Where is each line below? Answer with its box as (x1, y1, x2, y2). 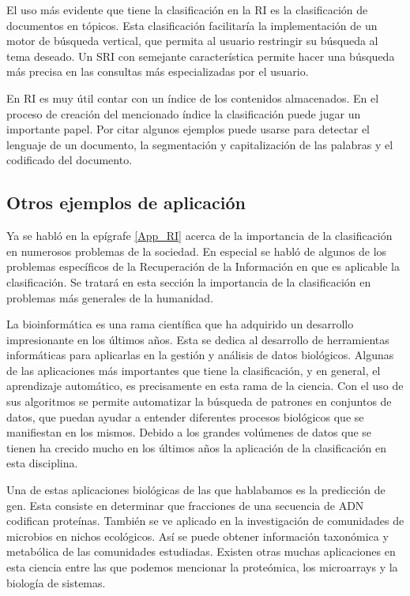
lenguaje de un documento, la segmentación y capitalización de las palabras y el (6, 136, 393, 152)
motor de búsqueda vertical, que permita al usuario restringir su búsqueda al (6, 32, 378, 49)
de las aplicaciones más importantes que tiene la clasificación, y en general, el (6, 362, 381, 378)
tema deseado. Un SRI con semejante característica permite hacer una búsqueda (6, 47, 395, 64)
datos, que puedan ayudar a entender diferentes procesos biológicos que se (6, 408, 364, 425)
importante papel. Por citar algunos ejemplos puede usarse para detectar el (6, 121, 371, 137)
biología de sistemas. (6, 574, 106, 590)
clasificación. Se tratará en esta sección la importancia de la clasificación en (6, 273, 371, 290)
